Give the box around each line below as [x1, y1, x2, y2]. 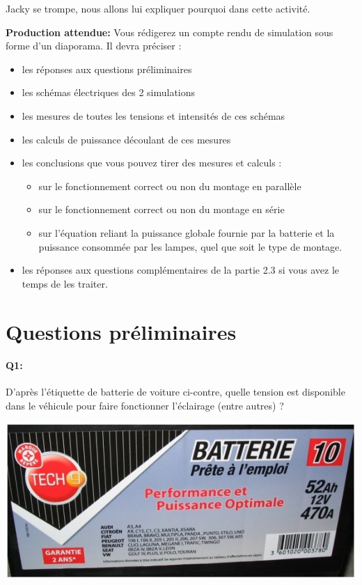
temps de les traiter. [22, 276, 108, 290]
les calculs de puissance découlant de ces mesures [22, 132, 231, 146]
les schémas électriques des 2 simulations [22, 85, 196, 100]
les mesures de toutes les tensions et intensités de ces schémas [22, 108, 285, 123]
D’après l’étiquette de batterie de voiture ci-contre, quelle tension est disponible [6, 384, 345, 399]
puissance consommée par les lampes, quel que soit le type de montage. [38, 239, 343, 253]
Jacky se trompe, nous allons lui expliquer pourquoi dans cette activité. [6, 1, 310, 15]
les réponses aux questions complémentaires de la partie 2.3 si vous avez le [22, 263, 340, 277]
